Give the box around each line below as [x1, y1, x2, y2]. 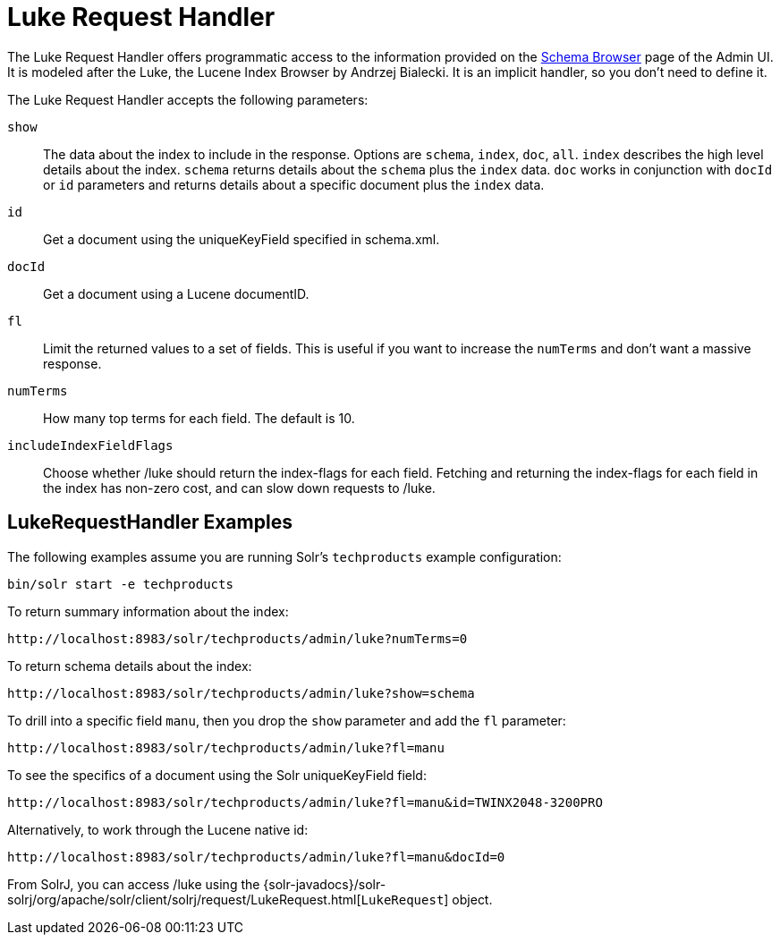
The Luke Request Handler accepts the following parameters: [7, 91, 369, 107]
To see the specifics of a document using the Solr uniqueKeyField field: [7, 767, 427, 783]
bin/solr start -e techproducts [7, 576, 233, 591]
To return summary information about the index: [7, 603, 289, 619]
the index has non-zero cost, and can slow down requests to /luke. [43, 479, 436, 496]
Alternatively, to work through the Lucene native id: [7, 821, 309, 837]
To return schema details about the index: [7, 658, 252, 674]
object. [452, 891, 493, 907]
